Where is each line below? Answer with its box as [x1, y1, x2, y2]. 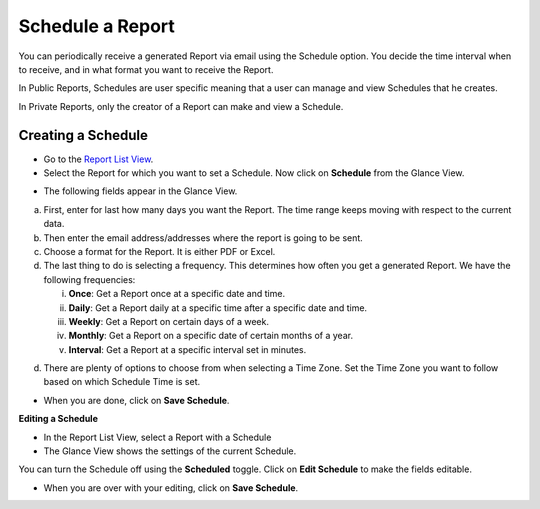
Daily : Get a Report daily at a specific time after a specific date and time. [68, 301, 368, 314]
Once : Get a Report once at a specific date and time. [68, 288, 285, 300]
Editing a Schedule [18, 413, 99, 425]
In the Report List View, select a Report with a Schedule [43, 431, 272, 443]
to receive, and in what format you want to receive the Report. [18, 63, 274, 75]
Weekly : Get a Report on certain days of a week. [68, 315, 270, 327]
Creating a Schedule [18, 126, 149, 144]
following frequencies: [43, 273, 136, 285]
